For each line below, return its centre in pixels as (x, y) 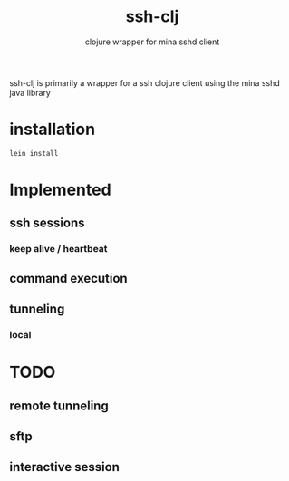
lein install (34, 153)
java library (30, 92)
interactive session (65, 467)
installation (53, 130)
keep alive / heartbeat (58, 249)
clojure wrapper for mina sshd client (152, 42)
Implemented (60, 190)
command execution (69, 278)
